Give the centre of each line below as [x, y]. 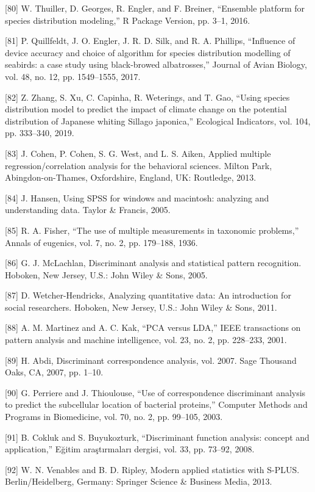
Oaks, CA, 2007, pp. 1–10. [54, 372]
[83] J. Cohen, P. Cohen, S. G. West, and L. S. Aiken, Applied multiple [138, 153]
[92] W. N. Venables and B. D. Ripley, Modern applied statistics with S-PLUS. [152, 469]
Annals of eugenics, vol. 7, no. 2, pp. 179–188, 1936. [101, 242]
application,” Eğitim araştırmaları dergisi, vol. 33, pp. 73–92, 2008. [130, 449]
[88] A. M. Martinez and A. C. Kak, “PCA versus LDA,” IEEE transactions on [153, 327]
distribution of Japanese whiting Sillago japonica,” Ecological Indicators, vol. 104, [158, 121]
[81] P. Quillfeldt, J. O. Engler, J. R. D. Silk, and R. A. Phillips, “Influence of [150, 41]
